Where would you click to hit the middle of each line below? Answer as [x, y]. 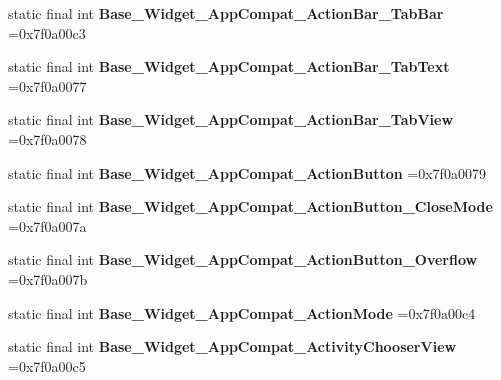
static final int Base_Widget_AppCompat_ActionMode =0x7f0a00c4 [242, 312]
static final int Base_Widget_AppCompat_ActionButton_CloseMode [250, 206]
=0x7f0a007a [47, 225]
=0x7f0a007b [48, 278]
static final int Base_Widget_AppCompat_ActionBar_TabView [231, 119]
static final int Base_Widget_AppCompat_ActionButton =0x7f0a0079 [247, 172]
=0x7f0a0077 [47, 85]
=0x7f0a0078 [47, 138]
